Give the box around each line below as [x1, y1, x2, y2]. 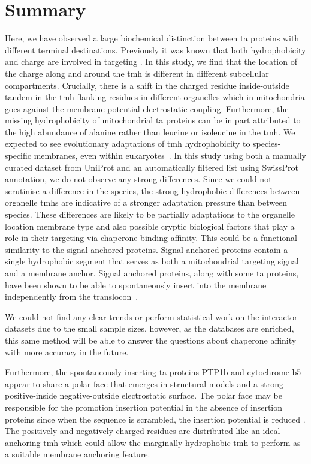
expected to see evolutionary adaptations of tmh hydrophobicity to [5, 137, 250, 150]
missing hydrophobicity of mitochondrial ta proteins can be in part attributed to [5, 114, 301, 126]
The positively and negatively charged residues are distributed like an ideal [5, 424, 280, 437]
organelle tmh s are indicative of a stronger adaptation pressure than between [5, 196, 288, 209]
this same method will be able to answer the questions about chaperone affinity [5, 333, 297, 346]
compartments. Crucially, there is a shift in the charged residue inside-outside [5, 79, 289, 91]
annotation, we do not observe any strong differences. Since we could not [5, 173, 272, 185]
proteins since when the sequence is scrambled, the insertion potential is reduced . [5, 412, 306, 425]
